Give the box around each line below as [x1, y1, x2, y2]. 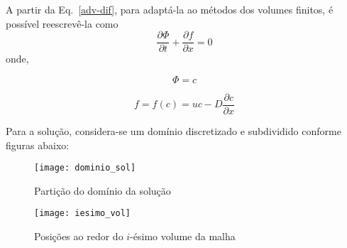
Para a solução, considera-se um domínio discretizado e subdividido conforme [6, 123, 341, 138]
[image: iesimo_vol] [34, 208, 131, 219]
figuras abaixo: [6, 137, 70, 152]
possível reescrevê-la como [6, 16, 119, 31]
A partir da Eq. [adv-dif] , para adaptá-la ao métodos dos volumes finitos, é [6, 2, 334, 16]
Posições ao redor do [34, 229, 123, 243]
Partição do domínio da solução [34, 183, 171, 198]
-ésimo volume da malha [130, 229, 236, 243]
